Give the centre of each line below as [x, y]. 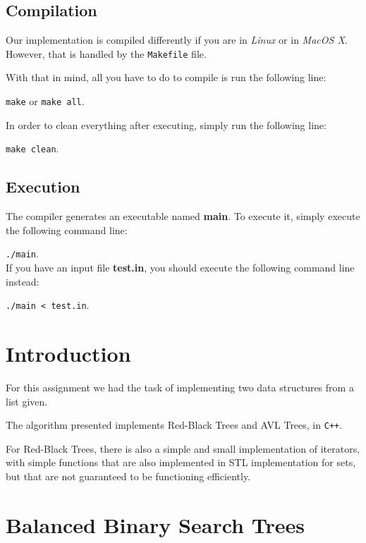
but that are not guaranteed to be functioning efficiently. [128, 476]
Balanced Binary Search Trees [155, 524]
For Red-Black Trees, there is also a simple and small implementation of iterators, [183, 448]
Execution [43, 187]
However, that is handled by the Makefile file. [106, 53]
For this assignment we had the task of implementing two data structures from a [180, 387]
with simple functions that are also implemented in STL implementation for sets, [181, 462]
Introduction [68, 354]
